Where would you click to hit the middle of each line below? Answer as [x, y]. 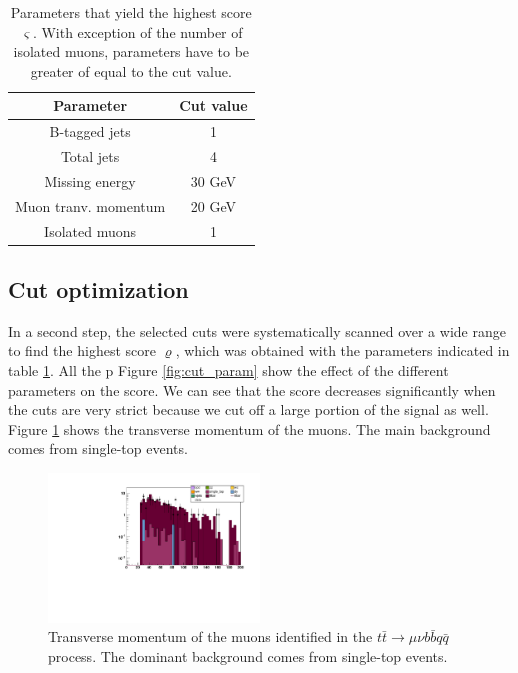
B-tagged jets [90, 131]
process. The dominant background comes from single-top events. [248, 656]
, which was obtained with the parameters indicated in [342, 350]
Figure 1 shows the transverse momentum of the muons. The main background [249, 428]
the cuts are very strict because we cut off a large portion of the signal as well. [248, 409]
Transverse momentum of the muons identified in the [210, 636]
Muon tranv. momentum [90, 205]
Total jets [90, 156]
